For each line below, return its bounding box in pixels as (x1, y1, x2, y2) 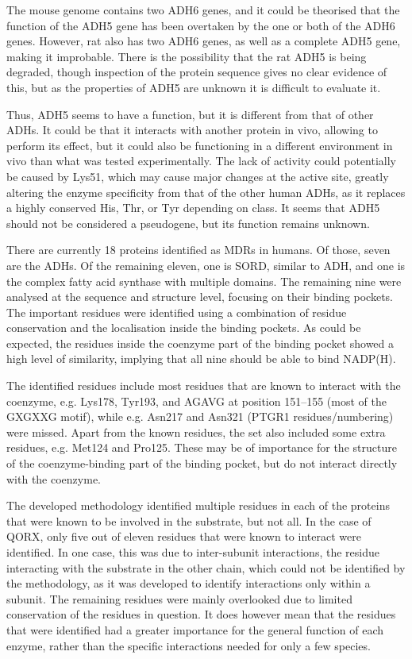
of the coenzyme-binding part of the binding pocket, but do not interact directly (6, 455, 398, 472)
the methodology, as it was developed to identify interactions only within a (6, 575, 371, 592)
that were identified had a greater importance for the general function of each (6, 621, 384, 638)
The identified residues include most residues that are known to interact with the (6, 377, 401, 394)
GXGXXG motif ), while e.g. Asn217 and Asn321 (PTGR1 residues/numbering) (6, 408, 394, 425)
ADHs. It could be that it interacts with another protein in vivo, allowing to (6, 121, 378, 138)
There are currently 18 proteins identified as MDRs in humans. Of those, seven (6, 241, 391, 258)
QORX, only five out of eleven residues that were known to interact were (6, 528, 361, 545)
